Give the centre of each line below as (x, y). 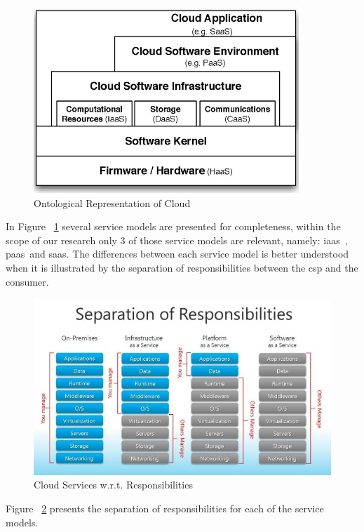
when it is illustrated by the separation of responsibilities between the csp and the (182, 267)
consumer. (27, 281)
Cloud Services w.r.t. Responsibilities (113, 485)
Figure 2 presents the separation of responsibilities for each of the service (165, 508)
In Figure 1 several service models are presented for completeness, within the (173, 226)
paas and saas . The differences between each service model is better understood (177, 254)
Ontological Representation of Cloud (112, 202)
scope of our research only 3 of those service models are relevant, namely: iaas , (177, 240)
